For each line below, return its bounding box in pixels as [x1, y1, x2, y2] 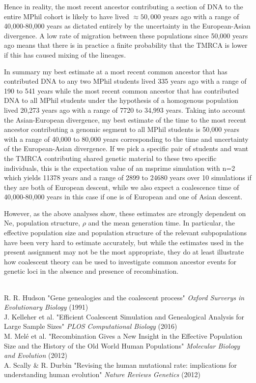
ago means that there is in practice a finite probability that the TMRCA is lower [4, 40, 248, 50]
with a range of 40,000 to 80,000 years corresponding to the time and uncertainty [4, 133, 249, 144]
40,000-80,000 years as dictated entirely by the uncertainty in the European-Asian [4, 21, 251, 31]
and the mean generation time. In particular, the [88, 218, 235, 228]
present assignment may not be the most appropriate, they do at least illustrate [4, 247, 244, 257]
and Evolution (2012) [4, 350, 67, 360]
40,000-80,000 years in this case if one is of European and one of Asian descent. [4, 191, 243, 202]
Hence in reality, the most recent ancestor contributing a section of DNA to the [4, 1, 243, 11]
